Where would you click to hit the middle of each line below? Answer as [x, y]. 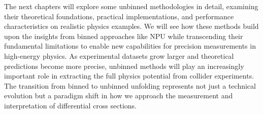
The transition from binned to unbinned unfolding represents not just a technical [130, 85]
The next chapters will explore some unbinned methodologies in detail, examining [131, 6]
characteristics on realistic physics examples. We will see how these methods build [131, 26]
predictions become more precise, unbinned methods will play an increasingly [124, 66]
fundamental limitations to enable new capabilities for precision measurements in [130, 46]
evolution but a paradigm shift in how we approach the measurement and [119, 96]
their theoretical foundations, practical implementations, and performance [119, 16]
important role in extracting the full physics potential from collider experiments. [129, 76]
